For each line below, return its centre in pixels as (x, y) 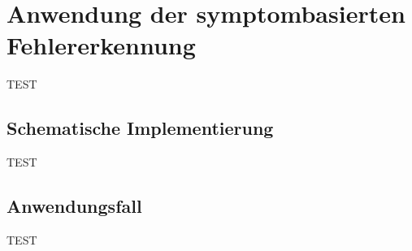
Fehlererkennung (101, 45)
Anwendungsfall (74, 206)
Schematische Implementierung (140, 128)
